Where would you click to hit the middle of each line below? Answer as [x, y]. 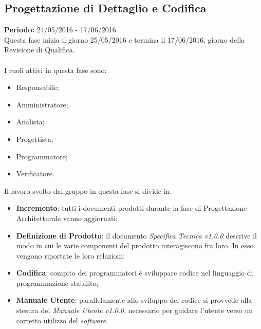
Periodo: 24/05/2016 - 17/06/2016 [60, 30]
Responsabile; [38, 87]
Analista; [30, 122]
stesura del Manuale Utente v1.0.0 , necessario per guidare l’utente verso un [135, 310]
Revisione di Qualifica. [40, 50]
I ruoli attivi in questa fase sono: [55, 70]
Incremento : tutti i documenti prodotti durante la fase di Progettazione [132, 208]
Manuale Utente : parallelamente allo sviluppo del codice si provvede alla [134, 300]
